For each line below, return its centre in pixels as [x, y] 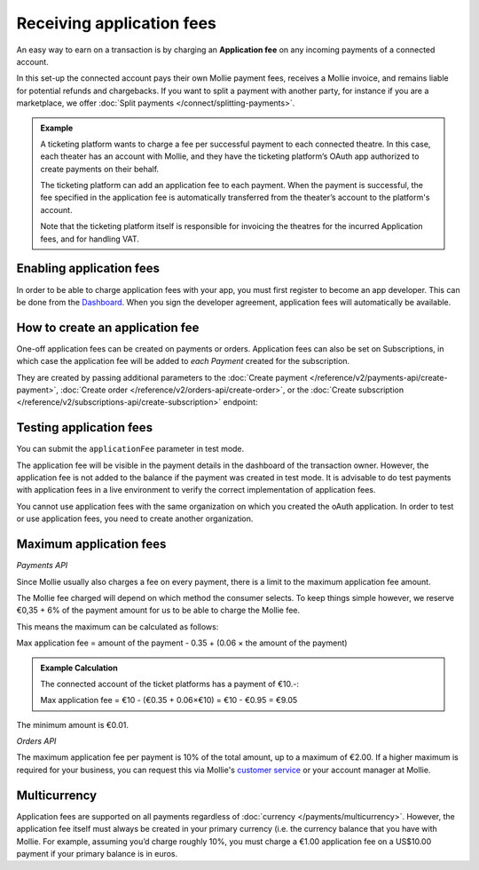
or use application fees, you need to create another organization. [135, 518]
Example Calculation [79, 668]
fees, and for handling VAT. [90, 239]
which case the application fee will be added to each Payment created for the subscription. [183, 361]
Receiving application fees [116, 23]
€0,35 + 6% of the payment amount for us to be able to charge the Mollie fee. [158, 610]
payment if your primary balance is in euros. [97, 853]
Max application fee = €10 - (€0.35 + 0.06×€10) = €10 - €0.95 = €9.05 [169, 700]
